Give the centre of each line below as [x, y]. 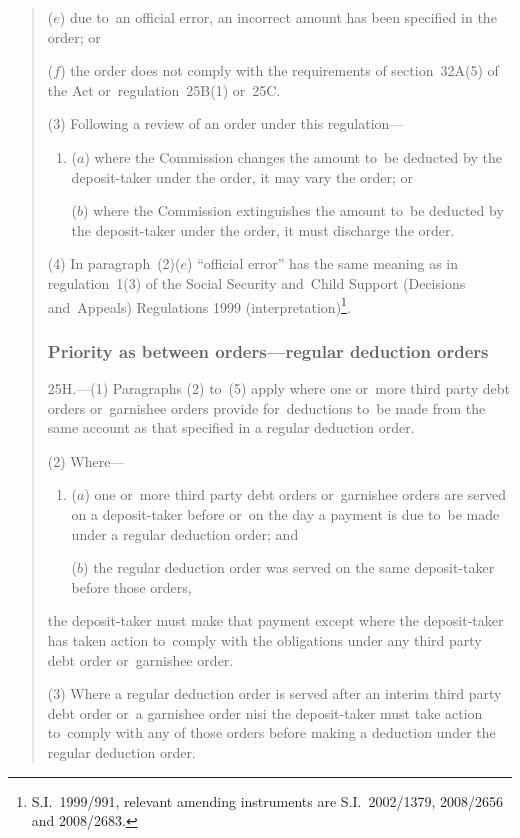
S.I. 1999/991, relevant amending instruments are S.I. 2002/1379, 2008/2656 [267, 800]
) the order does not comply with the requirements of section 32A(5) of [279, 70]
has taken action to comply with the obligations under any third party [264, 639]
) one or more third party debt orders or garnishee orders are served [295, 494]
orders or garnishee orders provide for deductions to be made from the [266, 407]
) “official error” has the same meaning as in [323, 263]
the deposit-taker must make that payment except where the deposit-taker [275, 620]
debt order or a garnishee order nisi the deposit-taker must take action [265, 712]
